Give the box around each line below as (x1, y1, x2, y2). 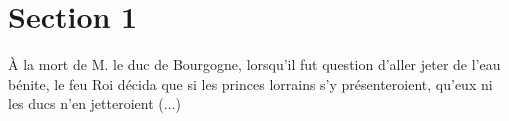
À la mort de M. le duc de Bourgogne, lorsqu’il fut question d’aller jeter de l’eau (8, 54, 501, 75)
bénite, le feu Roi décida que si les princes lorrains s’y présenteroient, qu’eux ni (8, 73, 493, 94)
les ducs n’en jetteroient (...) (8, 93, 181, 114)
